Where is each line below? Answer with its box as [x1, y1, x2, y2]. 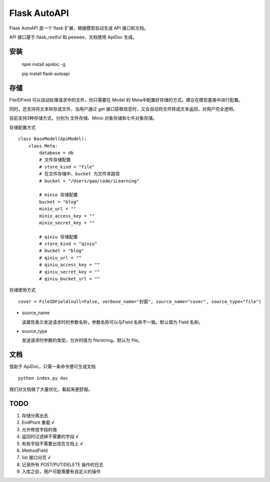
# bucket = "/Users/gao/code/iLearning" [39, 178, 139, 183]
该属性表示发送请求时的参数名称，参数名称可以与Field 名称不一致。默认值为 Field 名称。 [21, 319, 203, 325]
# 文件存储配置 [39, 157, 71, 162]
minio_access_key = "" [39, 213, 95, 218]
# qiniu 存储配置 [39, 234, 78, 239]
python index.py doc [18, 375, 68, 381]
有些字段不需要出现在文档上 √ [21, 440, 83, 446]
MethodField [21, 447, 48, 453]
